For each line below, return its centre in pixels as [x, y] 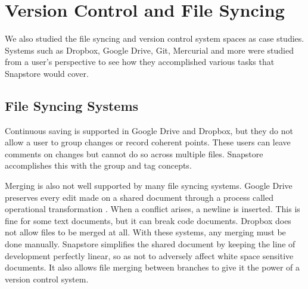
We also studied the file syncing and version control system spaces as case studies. [155, 38]
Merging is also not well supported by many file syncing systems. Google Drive [149, 186]
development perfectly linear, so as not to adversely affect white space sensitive [149, 255]
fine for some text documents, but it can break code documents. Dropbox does [148, 220]
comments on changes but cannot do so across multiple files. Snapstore [134, 153]
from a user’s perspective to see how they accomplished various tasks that [140, 62]
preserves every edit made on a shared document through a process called [139, 197]
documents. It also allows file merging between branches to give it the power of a [153, 267]
